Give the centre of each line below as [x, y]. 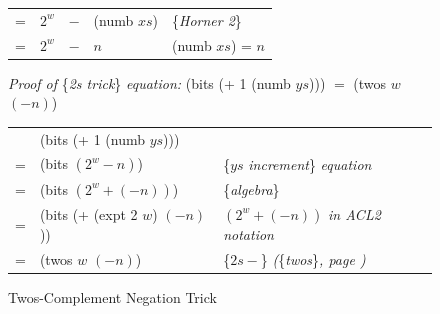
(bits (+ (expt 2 [88, 214]
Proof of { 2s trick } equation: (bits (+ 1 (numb [149, 82]
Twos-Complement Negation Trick [112, 296]
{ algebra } [251, 188]
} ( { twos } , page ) [313, 258]
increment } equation [310, 163]
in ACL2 [354, 213]
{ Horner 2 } [207, 19]
